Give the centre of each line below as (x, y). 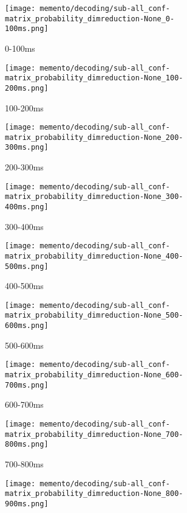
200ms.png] (27, 88)
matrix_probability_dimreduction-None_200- (94, 137)
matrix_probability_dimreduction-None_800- (94, 494)
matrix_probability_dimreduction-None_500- (94, 316)
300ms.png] (27, 148)
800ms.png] (27, 445)
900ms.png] (27, 504)
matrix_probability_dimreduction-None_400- (94, 256)
